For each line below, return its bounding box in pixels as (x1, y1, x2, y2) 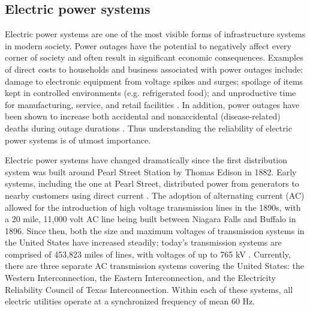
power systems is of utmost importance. (5, 133, 151, 146)
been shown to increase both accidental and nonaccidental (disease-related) (5, 110, 281, 122)
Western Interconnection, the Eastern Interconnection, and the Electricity (5, 271, 276, 284)
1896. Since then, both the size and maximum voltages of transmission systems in (5, 224, 305, 237)
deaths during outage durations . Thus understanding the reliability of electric (5, 121, 292, 134)
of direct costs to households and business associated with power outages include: (5, 62, 303, 75)
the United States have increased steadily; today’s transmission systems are (5, 236, 282, 249)
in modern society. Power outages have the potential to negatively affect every (5, 39, 291, 52)
